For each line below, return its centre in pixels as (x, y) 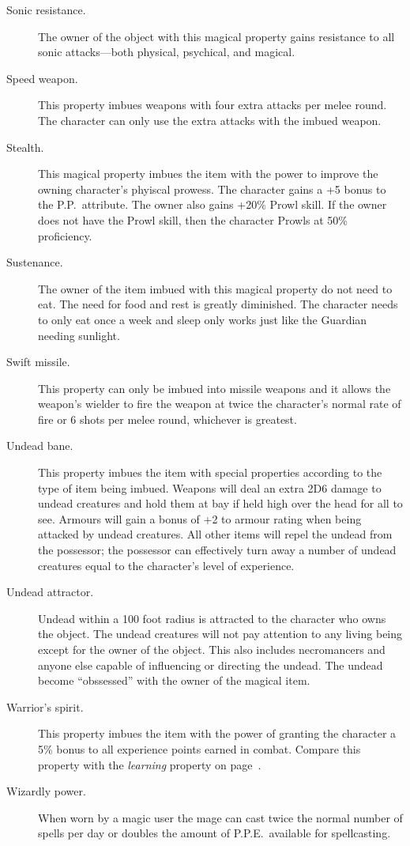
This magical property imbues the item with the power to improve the (208, 174)
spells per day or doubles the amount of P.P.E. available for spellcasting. (214, 833)
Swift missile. (38, 362)
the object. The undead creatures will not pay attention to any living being (220, 634)
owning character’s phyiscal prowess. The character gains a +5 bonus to (212, 189)
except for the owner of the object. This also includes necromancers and (212, 649)
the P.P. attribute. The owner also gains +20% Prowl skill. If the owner (213, 204)
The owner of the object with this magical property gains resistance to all (216, 36)
